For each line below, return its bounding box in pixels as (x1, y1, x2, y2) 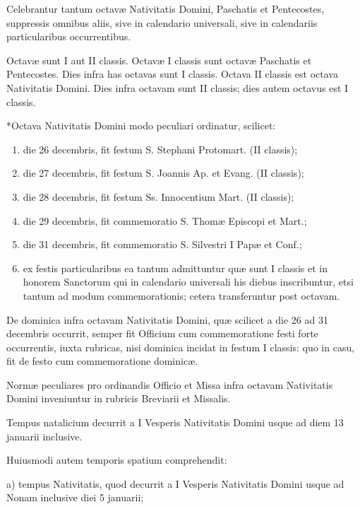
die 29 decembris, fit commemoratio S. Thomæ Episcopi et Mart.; (23, 213, 307, 228)
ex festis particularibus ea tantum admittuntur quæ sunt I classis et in (23, 260, 328, 275)
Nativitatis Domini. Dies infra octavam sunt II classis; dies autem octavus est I (6, 80, 349, 95)
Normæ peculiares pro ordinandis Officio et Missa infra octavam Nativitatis (6, 377, 333, 392)
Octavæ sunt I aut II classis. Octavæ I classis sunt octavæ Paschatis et (6, 52, 312, 67)
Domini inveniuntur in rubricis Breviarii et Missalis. (6, 391, 231, 406)
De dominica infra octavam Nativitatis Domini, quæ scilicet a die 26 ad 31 (6, 312, 328, 327)
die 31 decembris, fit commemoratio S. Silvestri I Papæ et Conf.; (23, 237, 302, 252)
